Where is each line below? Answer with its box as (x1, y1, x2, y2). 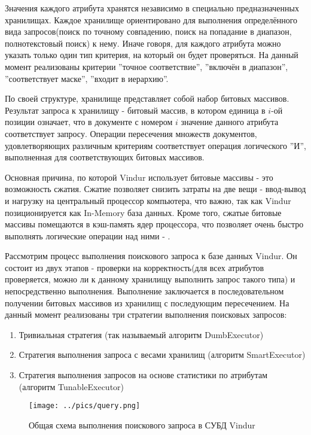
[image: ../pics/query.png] (29, 401, 141, 410)
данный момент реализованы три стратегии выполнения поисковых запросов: (5, 308, 287, 321)
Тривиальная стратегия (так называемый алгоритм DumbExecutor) (19, 328, 264, 340)
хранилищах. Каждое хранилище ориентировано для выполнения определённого (5, 13, 298, 26)
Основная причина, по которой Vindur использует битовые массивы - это (5, 171, 273, 183)
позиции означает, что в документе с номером (5, 115, 173, 128)
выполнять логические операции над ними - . (5, 229, 170, 242)
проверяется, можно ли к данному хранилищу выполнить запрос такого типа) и (5, 273, 295, 285)
